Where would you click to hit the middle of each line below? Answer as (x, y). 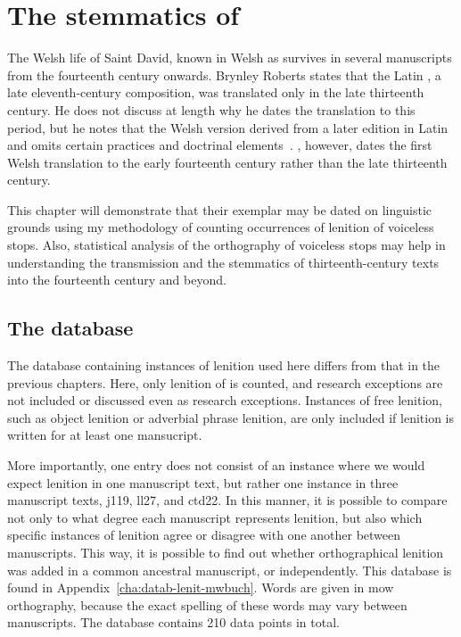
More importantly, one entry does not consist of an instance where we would (216, 465)
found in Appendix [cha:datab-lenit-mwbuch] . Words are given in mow (201, 587)
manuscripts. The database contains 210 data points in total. (173, 622)
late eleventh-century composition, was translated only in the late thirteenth (216, 92)
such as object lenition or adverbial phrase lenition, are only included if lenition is (231, 417)
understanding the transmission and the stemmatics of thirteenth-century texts (223, 262)
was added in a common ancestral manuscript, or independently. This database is (230, 570)
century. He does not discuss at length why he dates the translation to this (211, 109)
